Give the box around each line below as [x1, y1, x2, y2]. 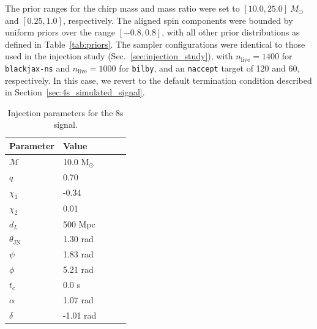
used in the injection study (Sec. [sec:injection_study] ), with [5, 50, 233, 62]
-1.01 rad [62, 308, 97, 321]
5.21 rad [62, 263, 94, 276]
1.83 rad [62, 248, 94, 261]
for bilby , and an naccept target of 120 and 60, [119, 61, 300, 74]
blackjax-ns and [5, 61, 70, 74]
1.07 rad [62, 293, 94, 306]
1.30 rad [62, 232, 94, 245]
